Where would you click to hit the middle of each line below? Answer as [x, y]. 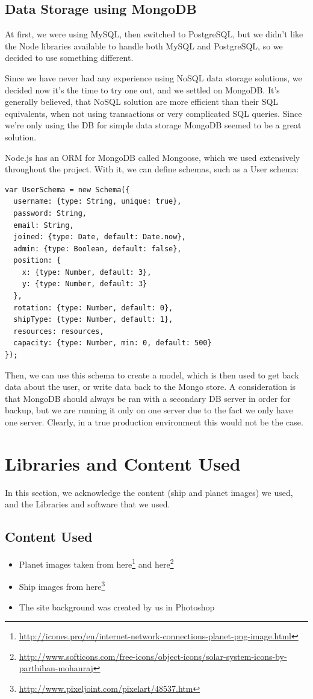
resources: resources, [59, 331]
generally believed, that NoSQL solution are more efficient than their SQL [142, 102]
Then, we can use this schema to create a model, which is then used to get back [152, 375]
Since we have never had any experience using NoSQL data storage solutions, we [153, 77]
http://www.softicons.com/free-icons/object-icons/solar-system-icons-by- [153, 656]
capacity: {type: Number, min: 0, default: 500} [113, 343]
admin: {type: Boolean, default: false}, [98, 249]
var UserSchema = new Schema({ [67, 190]
